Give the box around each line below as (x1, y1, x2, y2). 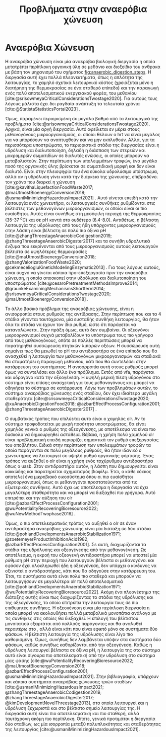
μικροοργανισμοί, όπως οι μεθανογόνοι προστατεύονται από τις (5, 479, 138, 485)
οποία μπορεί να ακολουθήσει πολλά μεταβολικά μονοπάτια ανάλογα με (5, 610, 157, 616)
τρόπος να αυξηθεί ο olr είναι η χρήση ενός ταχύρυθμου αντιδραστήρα (5, 458, 154, 464)
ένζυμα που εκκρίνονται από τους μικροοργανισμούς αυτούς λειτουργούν (5, 243, 159, 249)
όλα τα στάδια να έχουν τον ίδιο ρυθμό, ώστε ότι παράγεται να (5, 322, 136, 328)
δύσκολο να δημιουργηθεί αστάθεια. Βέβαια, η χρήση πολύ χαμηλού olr (5, 431, 155, 437)
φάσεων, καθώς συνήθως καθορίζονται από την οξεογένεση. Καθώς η (5, 642, 152, 648)
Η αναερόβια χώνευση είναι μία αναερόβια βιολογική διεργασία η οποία (5, 58, 156, 64)
